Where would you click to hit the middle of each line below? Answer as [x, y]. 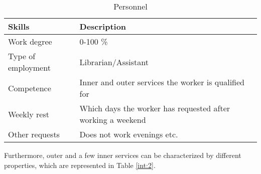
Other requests [34, 134]
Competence [30, 88]
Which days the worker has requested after [155, 108]
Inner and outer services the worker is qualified [162, 82]
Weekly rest [29, 114]
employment [29, 67]
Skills [19, 26]
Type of [22, 56]
